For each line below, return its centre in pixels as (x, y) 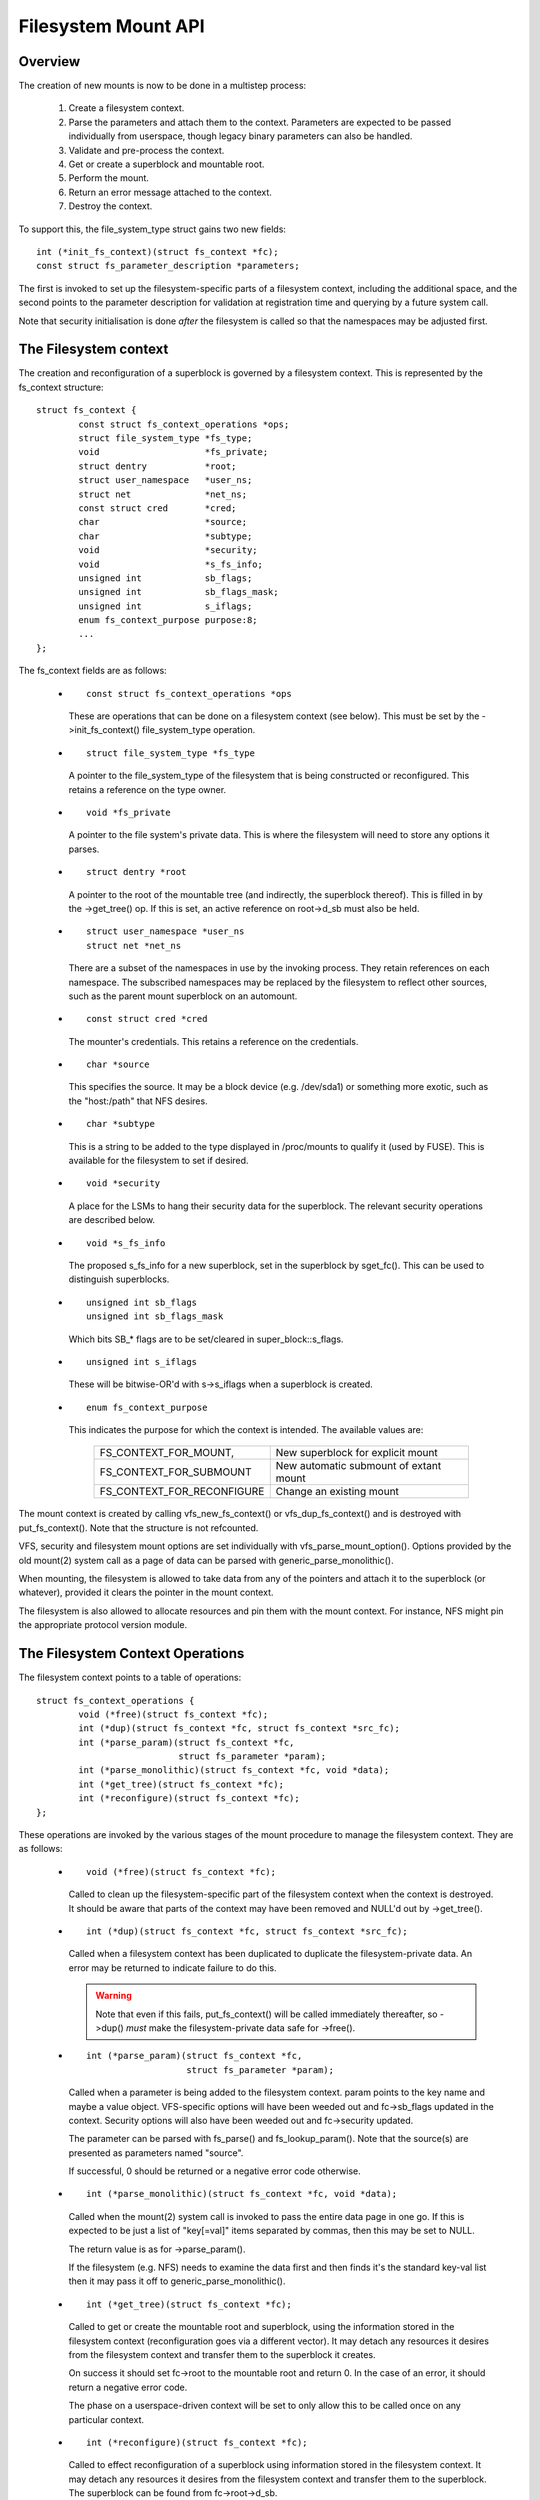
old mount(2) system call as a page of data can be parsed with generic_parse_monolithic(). (206, 1560)
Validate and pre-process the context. (146, 150)
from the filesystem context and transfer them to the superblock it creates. (222, 2354)
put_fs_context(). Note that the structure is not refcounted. (138, 1527)
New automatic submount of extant (358, 1466)
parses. (84, 849)
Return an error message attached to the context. (170, 192)
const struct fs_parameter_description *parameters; (168, 266)
